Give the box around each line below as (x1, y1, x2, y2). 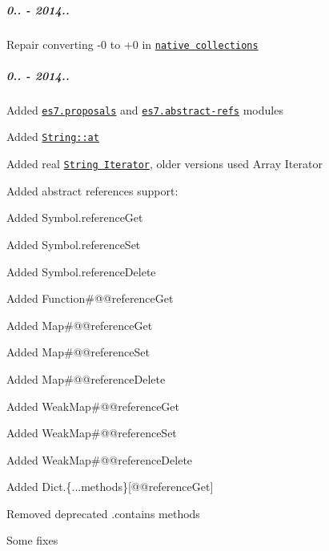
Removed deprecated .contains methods (6, 505, 200, 521)
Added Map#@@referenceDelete (6, 370, 166, 387)
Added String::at (6, 128, 99, 145)
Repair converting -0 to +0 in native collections (6, 35, 259, 52)
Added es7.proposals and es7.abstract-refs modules (6, 101, 283, 118)
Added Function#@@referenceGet (6, 290, 174, 307)
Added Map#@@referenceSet (6, 344, 150, 360)
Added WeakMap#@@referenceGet (6, 397, 180, 414)
